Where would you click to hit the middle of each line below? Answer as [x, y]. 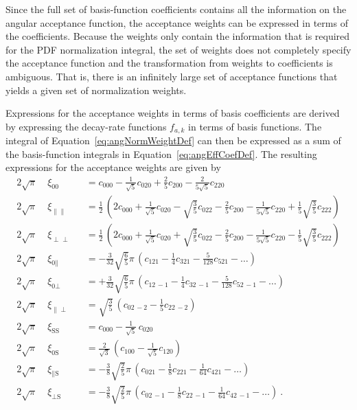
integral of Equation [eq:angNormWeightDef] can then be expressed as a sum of [173, 140]
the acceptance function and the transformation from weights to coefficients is [169, 63]
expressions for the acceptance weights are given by [113, 167]
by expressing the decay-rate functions [86, 126]
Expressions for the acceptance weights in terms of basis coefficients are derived [173, 113]
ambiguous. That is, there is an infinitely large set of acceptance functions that [172, 76]
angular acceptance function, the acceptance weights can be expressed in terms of [177, 22]
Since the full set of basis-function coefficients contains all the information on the [176, 9]
